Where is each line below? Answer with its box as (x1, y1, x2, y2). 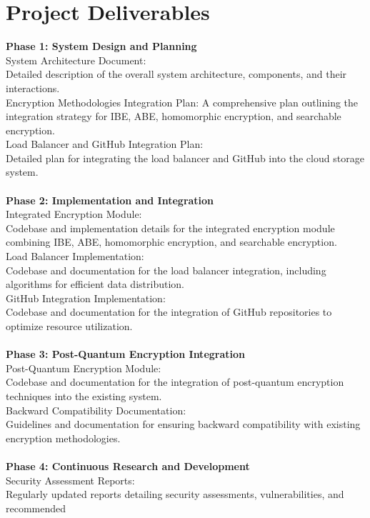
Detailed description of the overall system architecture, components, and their (6, 66, 347, 81)
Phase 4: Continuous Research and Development (6, 458, 250, 473)
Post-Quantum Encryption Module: (6, 360, 161, 375)
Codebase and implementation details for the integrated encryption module (6, 220, 335, 235)
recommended (6, 500, 66, 515)
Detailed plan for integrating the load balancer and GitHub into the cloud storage (6, 150, 364, 165)
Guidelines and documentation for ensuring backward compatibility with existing (6, 417, 361, 432)
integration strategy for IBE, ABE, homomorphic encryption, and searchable (6, 109, 341, 124)
